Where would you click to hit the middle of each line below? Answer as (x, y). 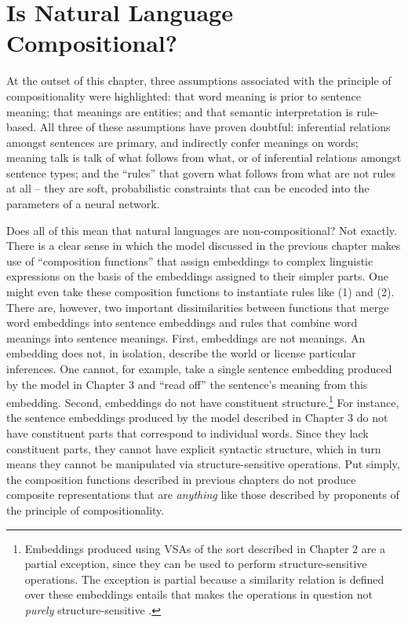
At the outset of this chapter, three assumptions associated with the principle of (199, 81)
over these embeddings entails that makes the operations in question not (199, 594)
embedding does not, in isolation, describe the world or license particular (181, 353)
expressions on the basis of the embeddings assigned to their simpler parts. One (198, 276)
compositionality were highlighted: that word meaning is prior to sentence (184, 95)
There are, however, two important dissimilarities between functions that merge (198, 307)
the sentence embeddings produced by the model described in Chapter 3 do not (197, 418)
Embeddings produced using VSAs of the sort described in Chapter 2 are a (205, 548)
